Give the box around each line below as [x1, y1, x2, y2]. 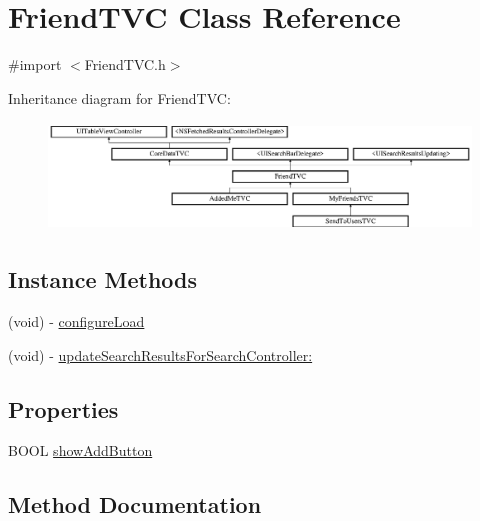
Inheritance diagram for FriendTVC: [8, 87, 231, 108]
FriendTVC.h [84, 54, 166, 75]
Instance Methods [8, 264, 197, 295]
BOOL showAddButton [8, 440, 153, 461]
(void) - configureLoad [8, 310, 145, 331]
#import [8, 54, 62, 75]
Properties [8, 393, 119, 424]
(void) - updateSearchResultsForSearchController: [8, 344, 313, 365]
